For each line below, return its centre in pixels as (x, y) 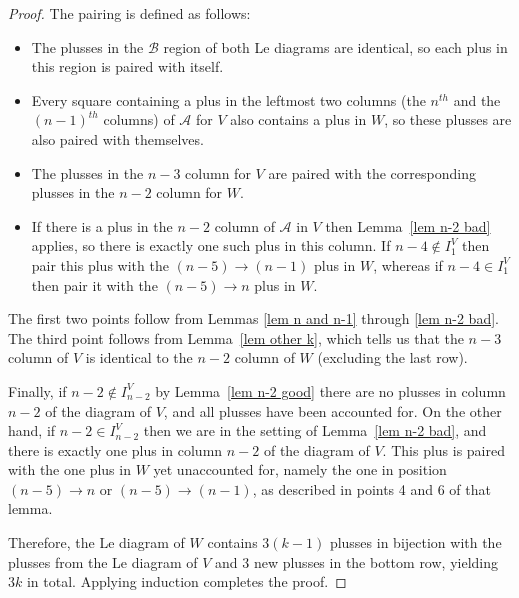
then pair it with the (94, 284)
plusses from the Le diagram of (103, 561)
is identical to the (139, 357)
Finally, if (37, 390)
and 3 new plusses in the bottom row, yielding (356, 561)
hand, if (32, 430)
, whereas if (408, 264)
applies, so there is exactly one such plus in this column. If (211, 245)
